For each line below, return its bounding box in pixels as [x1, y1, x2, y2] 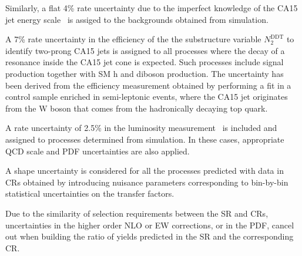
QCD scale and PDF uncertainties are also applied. [5, 144, 190, 157]
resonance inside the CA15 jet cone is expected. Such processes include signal [5, 56, 284, 68]
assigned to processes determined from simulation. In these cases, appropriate [5, 133, 284, 145]
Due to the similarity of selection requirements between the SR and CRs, [5, 207, 269, 219]
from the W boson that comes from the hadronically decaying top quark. [5, 102, 268, 114]
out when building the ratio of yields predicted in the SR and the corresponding [5, 230, 294, 242]
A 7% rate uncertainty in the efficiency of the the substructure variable [5, 33, 261, 45]
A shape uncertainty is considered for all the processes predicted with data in [5, 164, 284, 177]
